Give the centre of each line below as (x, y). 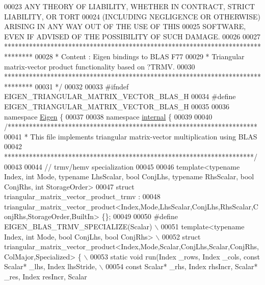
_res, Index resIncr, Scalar (46, 277)
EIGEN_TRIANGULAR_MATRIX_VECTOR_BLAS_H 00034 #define (120, 96)
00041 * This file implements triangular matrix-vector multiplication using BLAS (131, 136)
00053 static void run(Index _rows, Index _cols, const (175, 256)
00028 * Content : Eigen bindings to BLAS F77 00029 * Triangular (140, 56)
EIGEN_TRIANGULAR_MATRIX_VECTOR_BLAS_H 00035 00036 (117, 106)
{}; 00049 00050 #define (140, 216)
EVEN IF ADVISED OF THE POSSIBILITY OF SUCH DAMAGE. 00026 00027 (132, 36)
